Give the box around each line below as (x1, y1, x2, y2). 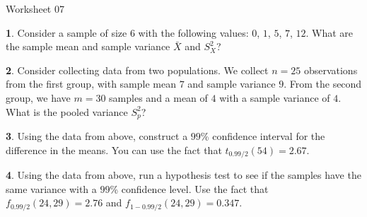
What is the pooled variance (6, 104, 128, 119)
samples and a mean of (109, 90, 208, 105)
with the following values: (138, 25, 249, 40)
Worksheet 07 (6, 1, 64, 16)
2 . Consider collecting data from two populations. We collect (6, 62, 269, 77)
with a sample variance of (219, 90, 330, 105)
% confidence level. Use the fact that (110, 181, 269, 196)
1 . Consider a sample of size (6, 25, 127, 40)
